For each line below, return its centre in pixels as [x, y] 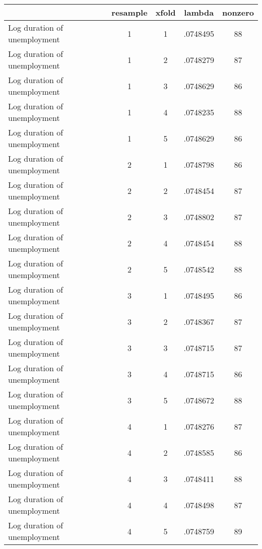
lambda [199, 12]
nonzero [238, 12]
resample [129, 12]
